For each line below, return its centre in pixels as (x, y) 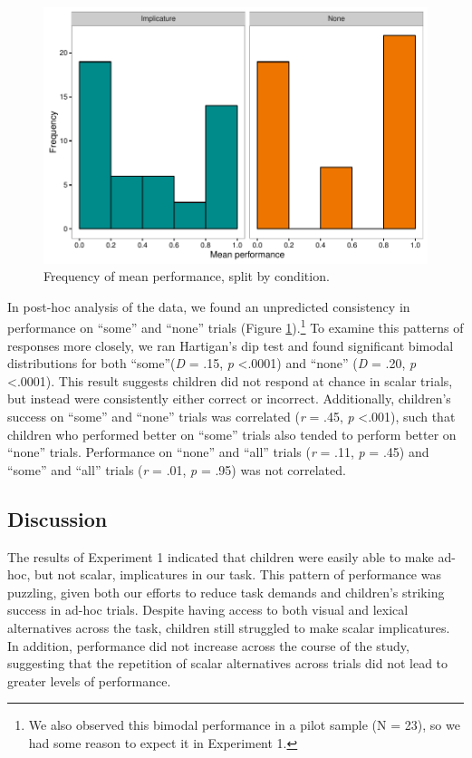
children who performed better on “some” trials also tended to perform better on (232, 434)
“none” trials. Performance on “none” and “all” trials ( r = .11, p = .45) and (218, 452)
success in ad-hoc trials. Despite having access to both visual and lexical (208, 610)
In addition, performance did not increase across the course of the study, (208, 645)
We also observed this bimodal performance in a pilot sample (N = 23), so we (244, 725)
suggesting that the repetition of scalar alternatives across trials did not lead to (228, 663)
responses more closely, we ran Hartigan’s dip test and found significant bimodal (231, 345)
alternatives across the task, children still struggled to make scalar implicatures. (229, 628)
